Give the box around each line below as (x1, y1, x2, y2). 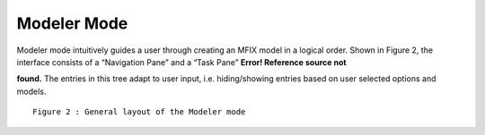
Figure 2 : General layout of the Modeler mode (32, 107, 246, 117)
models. (16, 86, 47, 97)
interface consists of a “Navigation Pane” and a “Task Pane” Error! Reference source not (16, 56, 347, 67)
